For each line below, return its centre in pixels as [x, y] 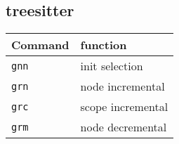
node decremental [124, 127]
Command [40, 45]
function [104, 45]
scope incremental [124, 107]
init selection [112, 66]
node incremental [122, 86]
